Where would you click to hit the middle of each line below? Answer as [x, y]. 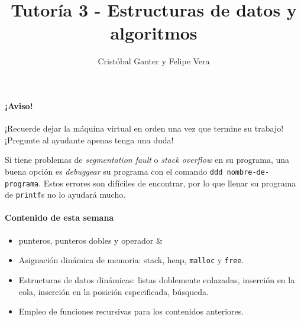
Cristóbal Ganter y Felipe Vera [154, 61]
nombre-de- [248, 172]
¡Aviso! [19, 105]
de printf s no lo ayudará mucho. [65, 194]
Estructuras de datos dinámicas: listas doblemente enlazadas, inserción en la [157, 279]
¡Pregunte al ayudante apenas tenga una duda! [89, 140]
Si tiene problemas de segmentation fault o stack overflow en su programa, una [147, 160]
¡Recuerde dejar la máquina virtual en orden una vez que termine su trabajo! [144, 128]
